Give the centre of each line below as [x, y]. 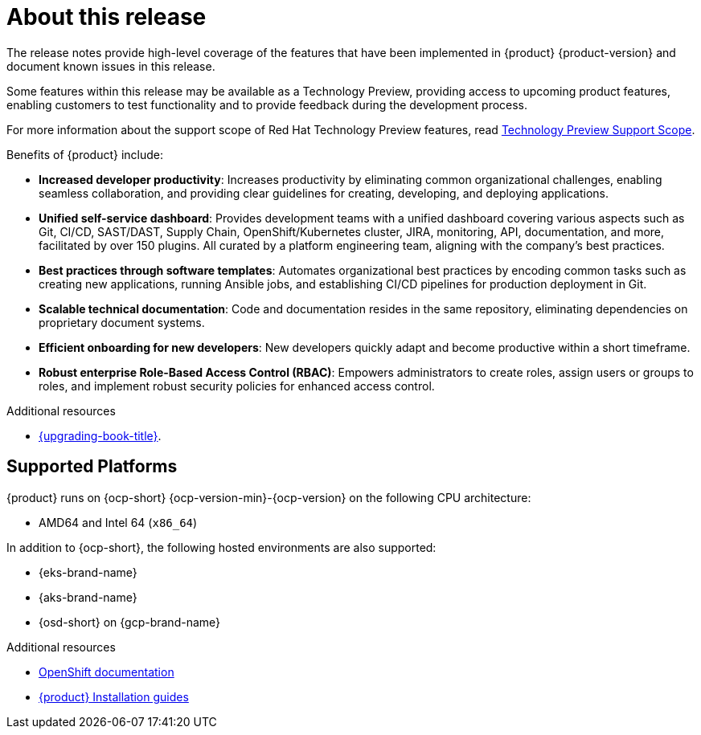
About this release [107, 17]
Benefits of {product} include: [85, 154]
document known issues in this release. [111, 66]
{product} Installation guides [114, 696]
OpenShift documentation [107, 672]
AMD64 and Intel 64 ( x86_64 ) [118, 522]
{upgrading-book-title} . [100, 435]
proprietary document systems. [122, 322]
